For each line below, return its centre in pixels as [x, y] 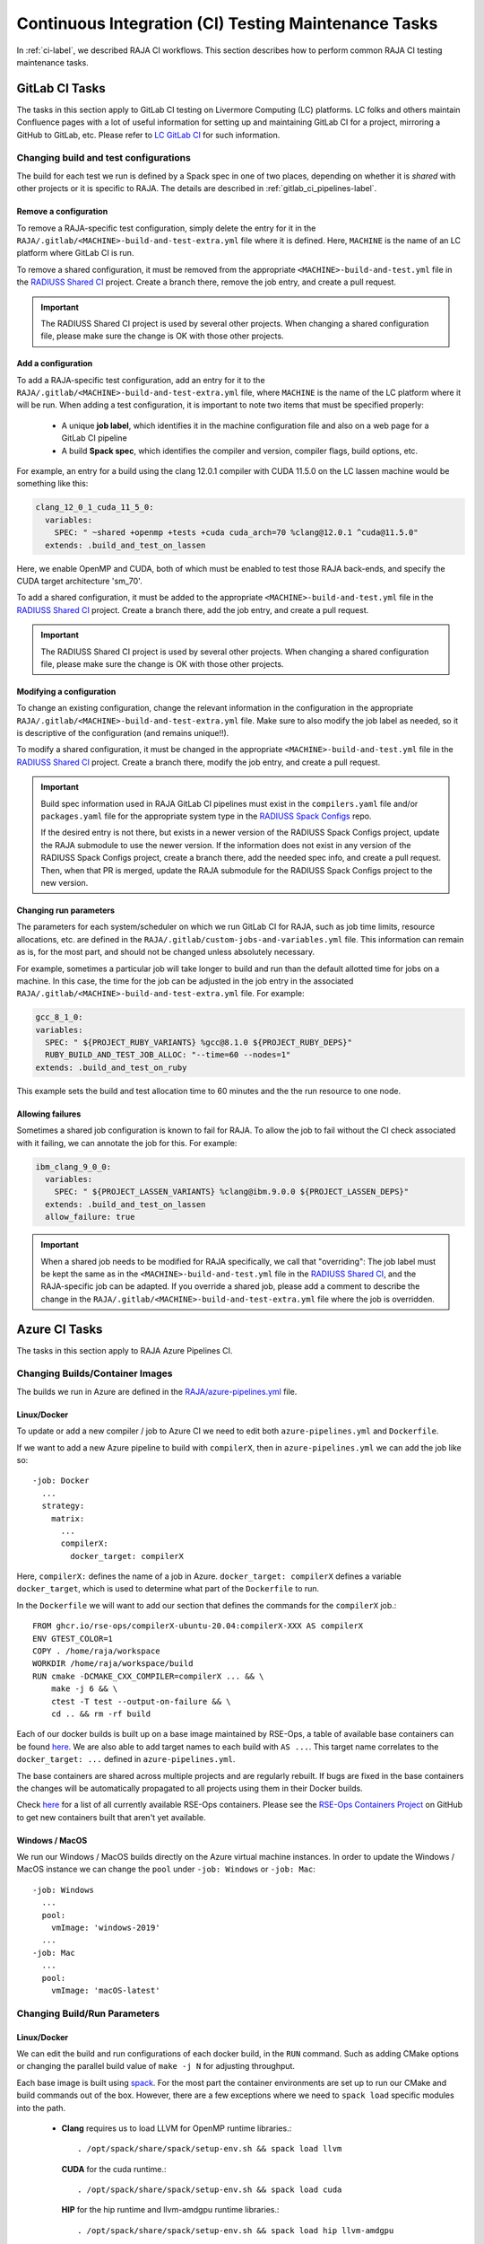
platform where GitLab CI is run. [75, 253]
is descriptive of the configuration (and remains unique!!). [123, 733]
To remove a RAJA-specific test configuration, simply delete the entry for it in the [166, 228]
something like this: [52, 484]
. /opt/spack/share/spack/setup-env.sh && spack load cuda [210, 2190]
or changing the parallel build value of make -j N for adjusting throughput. [156, 2066]
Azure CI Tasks [60, 1329]
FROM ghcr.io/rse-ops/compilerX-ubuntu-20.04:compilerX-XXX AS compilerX [198, 1626]
